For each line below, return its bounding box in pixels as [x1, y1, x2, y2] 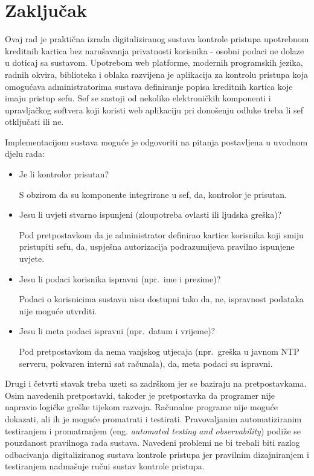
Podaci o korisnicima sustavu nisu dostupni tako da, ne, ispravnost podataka [19, 293, 304, 305]
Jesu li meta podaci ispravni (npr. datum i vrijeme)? [19, 325, 216, 337]
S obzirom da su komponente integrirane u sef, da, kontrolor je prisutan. [19, 188, 287, 200]
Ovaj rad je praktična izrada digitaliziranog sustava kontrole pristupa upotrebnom [5, 33, 309, 45]
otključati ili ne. [5, 115, 64, 128]
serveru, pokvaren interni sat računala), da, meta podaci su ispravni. [19, 357, 273, 369]
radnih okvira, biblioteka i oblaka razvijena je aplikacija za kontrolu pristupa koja [5, 68, 309, 80]
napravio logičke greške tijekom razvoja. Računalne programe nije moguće [5, 401, 278, 413]
